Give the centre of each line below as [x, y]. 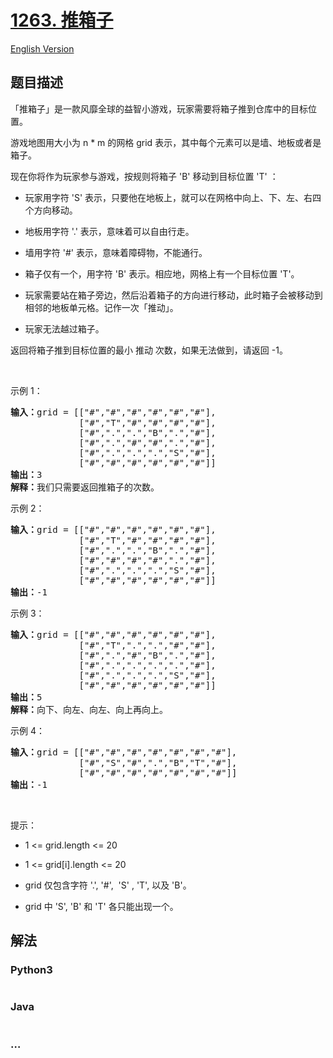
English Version [42, 48]
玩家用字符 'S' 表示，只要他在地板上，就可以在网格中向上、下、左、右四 [173, 197]
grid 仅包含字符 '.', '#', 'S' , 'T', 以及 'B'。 [108, 885]
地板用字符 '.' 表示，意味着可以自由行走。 [109, 231]
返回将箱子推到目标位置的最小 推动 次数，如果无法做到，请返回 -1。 [149, 350]
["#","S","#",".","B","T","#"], [158, 762]
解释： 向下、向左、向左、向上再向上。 [89, 709]
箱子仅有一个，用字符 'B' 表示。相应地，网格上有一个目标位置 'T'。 [162, 273]
